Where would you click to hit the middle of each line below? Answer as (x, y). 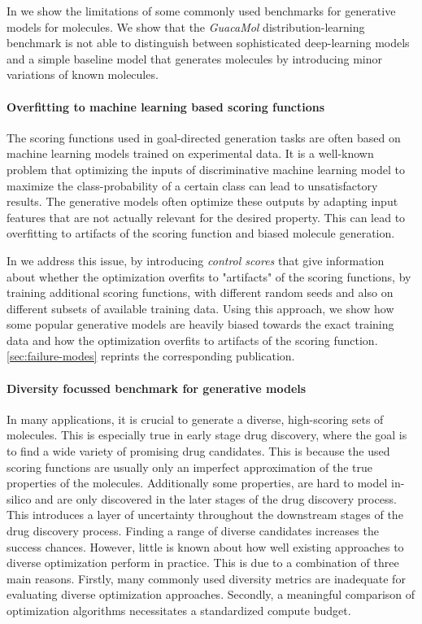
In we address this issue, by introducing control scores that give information (196, 260)
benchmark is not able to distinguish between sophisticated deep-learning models (208, 43)
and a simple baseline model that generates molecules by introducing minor (195, 58)
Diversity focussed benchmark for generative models (157, 388)
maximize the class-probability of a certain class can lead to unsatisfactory (192, 185)
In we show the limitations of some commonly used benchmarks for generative (201, 11)
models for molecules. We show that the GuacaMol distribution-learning (186, 26)
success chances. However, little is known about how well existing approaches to (205, 546)
